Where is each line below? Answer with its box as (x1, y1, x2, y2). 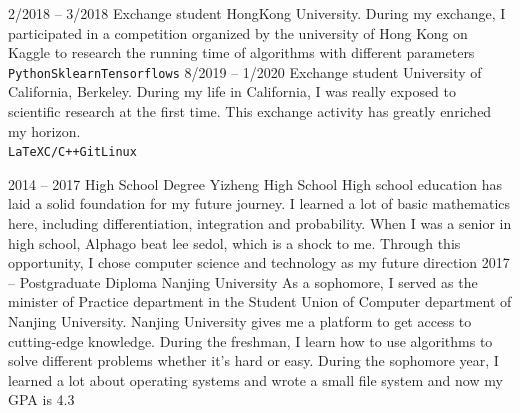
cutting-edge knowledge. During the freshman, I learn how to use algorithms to (8, 330, 493, 351)
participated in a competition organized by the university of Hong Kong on (8, 22, 468, 43)
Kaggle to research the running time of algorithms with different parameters (8, 42, 475, 63)
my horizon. (8, 120, 81, 141)
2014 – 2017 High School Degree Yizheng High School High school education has (8, 173, 502, 194)
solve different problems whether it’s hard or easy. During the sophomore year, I (8, 350, 499, 371)
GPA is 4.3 (8, 389, 75, 410)
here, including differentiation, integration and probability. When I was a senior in (8, 213, 512, 234)
